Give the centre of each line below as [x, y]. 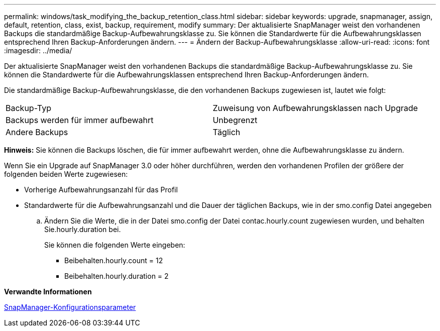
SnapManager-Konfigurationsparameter [70, 307]
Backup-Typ [28, 108]
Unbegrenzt [235, 120]
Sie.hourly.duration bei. [83, 229]
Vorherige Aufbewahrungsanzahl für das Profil [101, 190]
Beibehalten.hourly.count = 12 [114, 260]
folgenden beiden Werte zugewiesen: [66, 174]
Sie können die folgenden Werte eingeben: [115, 245]
